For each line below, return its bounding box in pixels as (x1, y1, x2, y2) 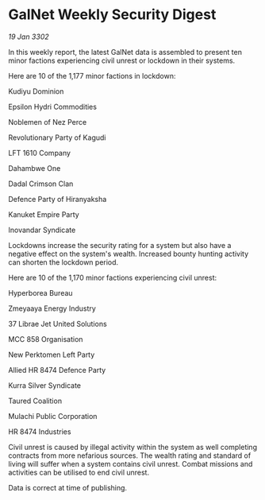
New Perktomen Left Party (8, 350, 95, 359)
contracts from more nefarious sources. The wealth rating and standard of (8, 451, 252, 460)
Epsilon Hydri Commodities (8, 102, 98, 111)
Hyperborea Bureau (8, 288, 73, 297)
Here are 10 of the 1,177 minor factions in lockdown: (8, 71, 176, 80)
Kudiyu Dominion (8, 86, 64, 96)
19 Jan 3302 (8, 32, 49, 41)
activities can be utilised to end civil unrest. (8, 467, 149, 477)
